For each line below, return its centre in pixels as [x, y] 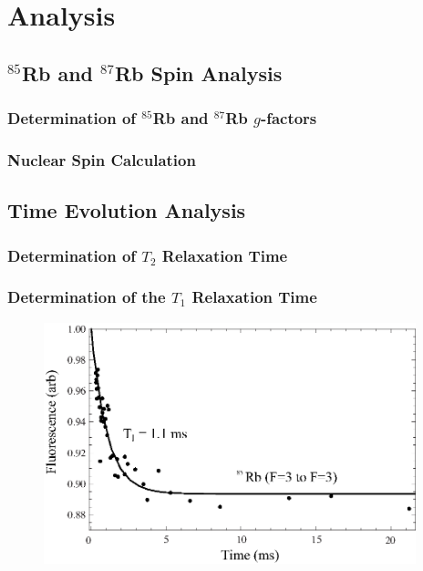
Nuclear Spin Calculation [102, 159]
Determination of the [87, 297]
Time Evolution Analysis [127, 210]
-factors [289, 118]
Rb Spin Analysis [198, 73]
